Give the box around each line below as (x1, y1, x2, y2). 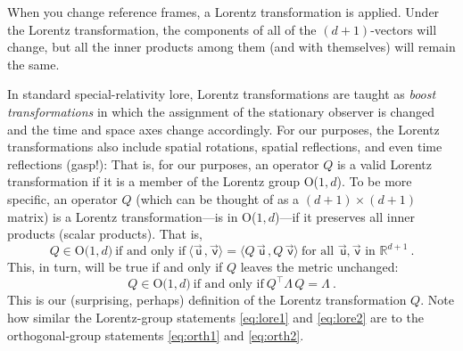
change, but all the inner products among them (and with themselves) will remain (7, 37, 456, 56)
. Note (420, 290, 454, 309)
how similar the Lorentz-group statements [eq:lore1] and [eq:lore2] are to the (7, 307, 424, 326)
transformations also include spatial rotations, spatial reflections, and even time (7, 137, 442, 156)
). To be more (336, 172, 412, 191)
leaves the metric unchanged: (240, 257, 399, 276)
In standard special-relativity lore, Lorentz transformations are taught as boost (7, 85, 436, 103)
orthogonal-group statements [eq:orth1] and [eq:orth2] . (7, 325, 304, 344)
